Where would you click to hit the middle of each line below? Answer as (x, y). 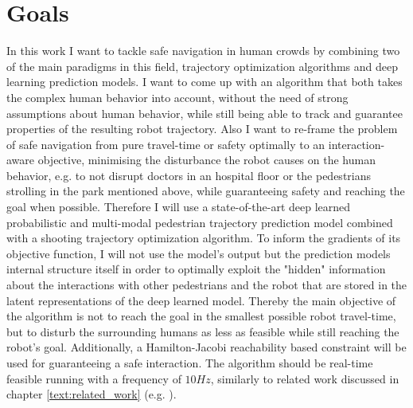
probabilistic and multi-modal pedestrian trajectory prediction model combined (200, 222)
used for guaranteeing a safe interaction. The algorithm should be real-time (190, 363)
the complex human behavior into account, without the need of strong (177, 97)
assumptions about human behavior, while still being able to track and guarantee (205, 113)
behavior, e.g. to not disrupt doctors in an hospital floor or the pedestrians (189, 175)
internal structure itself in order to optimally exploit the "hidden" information (196, 269)
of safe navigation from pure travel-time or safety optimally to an (166, 144)
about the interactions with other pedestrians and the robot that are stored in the (207, 285)
